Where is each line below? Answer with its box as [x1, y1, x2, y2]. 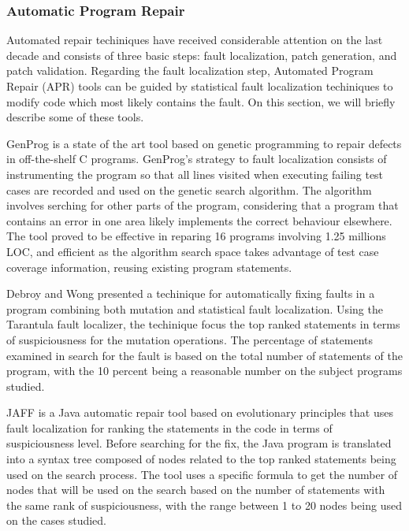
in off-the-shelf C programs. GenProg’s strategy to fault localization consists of [6, 150, 387, 167]
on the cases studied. [6, 512, 106, 529]
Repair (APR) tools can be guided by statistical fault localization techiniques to [6, 78, 393, 94]
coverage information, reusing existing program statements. [6, 258, 292, 275]
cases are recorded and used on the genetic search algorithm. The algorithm [6, 181, 372, 198]
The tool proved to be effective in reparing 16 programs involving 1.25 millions [6, 228, 386, 244]
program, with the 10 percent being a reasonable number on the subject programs [6, 362, 403, 379]
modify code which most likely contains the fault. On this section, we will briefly [6, 93, 396, 110]
